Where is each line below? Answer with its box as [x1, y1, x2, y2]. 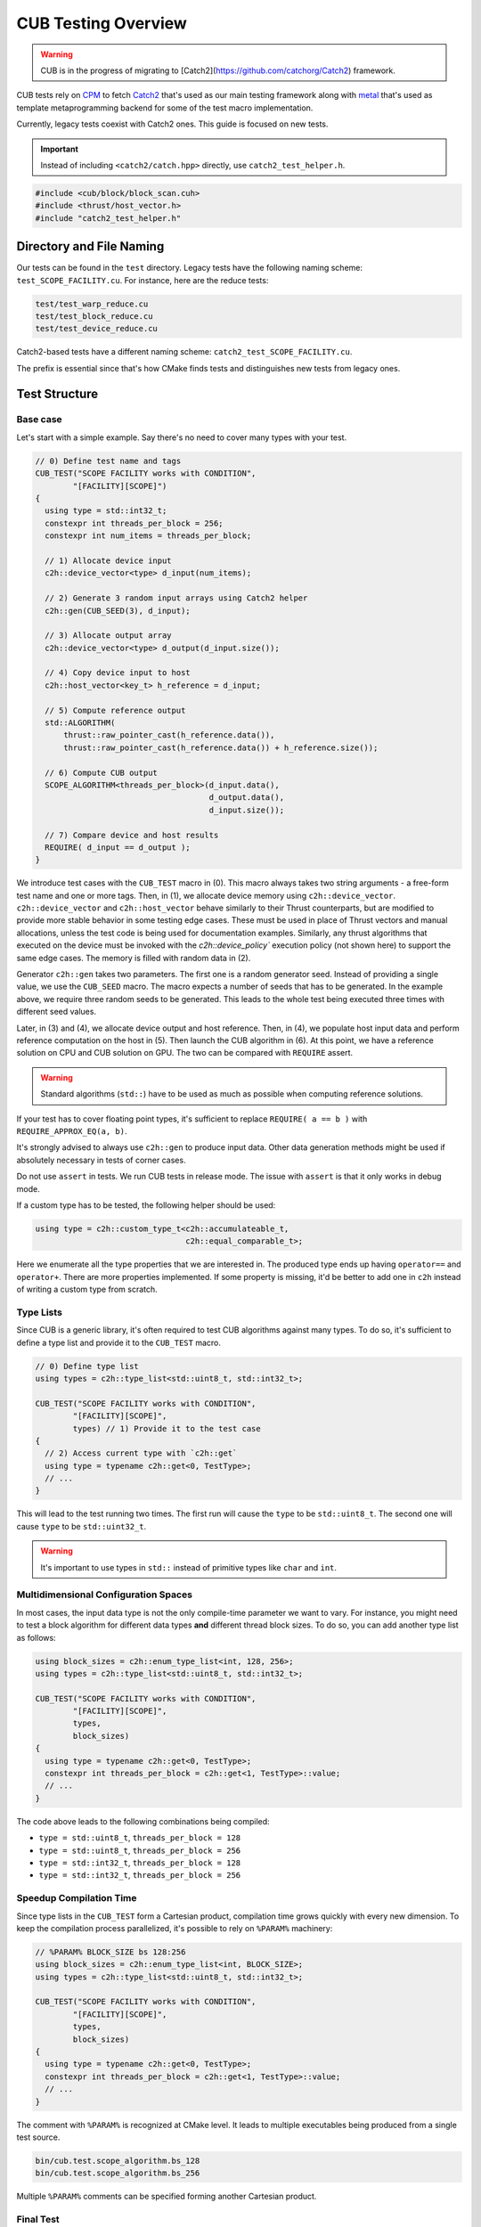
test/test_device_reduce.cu [35, 323, 158, 334]
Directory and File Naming [16, 239, 165, 254]
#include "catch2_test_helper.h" [35, 213, 182, 223]
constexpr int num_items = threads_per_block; [45, 531, 252, 541]
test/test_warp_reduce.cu [35, 298, 149, 309]
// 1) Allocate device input [45, 555, 173, 566]
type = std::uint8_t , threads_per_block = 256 [38, 1845, 241, 1856]
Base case [16, 413, 62, 426]
